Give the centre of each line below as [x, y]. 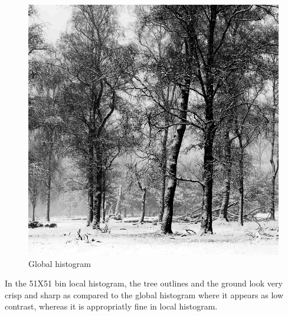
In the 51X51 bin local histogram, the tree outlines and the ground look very [144, 283]
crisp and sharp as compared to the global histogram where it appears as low [144, 294]
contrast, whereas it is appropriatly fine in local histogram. [111, 306]
